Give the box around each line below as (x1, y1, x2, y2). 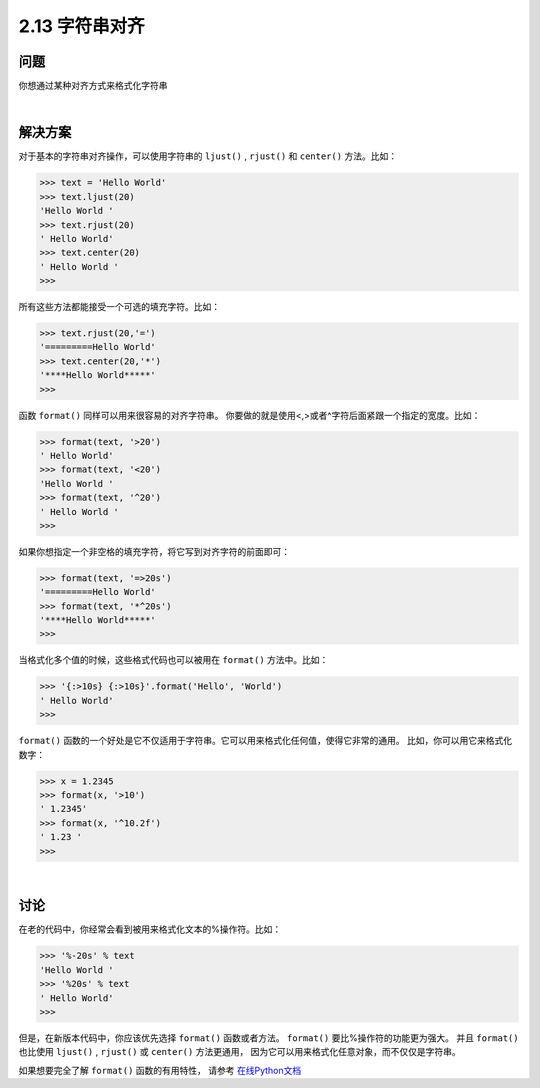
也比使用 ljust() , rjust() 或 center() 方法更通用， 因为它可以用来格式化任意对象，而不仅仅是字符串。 (18, 1046, 462, 1058)
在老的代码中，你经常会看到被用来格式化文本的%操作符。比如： (18, 923, 282, 935)
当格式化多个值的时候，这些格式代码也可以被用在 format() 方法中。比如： (18, 654, 329, 666)
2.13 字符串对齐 (18, 15, 145, 37)
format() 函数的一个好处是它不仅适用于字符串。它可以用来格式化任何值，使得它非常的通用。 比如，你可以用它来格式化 (18, 735, 513, 747)
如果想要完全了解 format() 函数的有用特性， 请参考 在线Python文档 (18, 1064, 302, 1076)
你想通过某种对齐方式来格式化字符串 (18, 80, 168, 92)
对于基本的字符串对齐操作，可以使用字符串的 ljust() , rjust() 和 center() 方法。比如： (18, 150, 398, 162)
